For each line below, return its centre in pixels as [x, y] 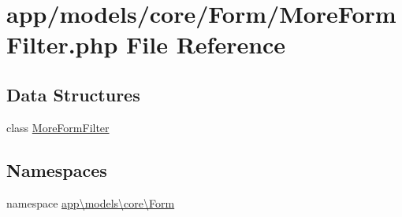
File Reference [206, 44]
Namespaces [57, 169]
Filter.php [62, 44]
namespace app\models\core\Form [91, 202]
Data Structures [73, 94]
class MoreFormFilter [58, 127]
